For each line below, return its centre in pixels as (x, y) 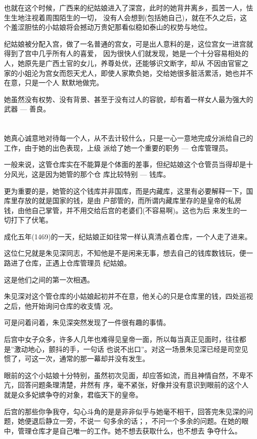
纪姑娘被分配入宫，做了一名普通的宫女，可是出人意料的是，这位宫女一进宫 (125, 43)
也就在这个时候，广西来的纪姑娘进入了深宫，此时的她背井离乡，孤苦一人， (125, 7)
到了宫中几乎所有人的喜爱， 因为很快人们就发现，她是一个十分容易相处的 (129, 53)
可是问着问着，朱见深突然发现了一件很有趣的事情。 (87, 322)
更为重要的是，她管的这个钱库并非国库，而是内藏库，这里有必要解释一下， (125, 191)
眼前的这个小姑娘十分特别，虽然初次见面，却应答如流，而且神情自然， (118, 375)
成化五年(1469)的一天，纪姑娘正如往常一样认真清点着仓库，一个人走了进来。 (128, 236)
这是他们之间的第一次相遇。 (49, 279)
